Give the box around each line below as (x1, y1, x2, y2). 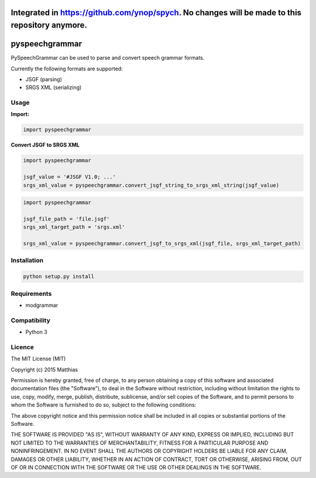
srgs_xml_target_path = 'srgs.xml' (23, 224, 125, 231)
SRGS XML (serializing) (25, 84, 82, 91)
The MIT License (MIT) (11, 355, 66, 363)
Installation (11, 257, 44, 265)
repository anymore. (11, 21, 88, 30)
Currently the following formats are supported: (11, 65, 123, 72)
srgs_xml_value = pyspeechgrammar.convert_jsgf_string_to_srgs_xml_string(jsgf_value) (23, 182, 280, 189)
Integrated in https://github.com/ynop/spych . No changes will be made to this (11, 8, 301, 18)
